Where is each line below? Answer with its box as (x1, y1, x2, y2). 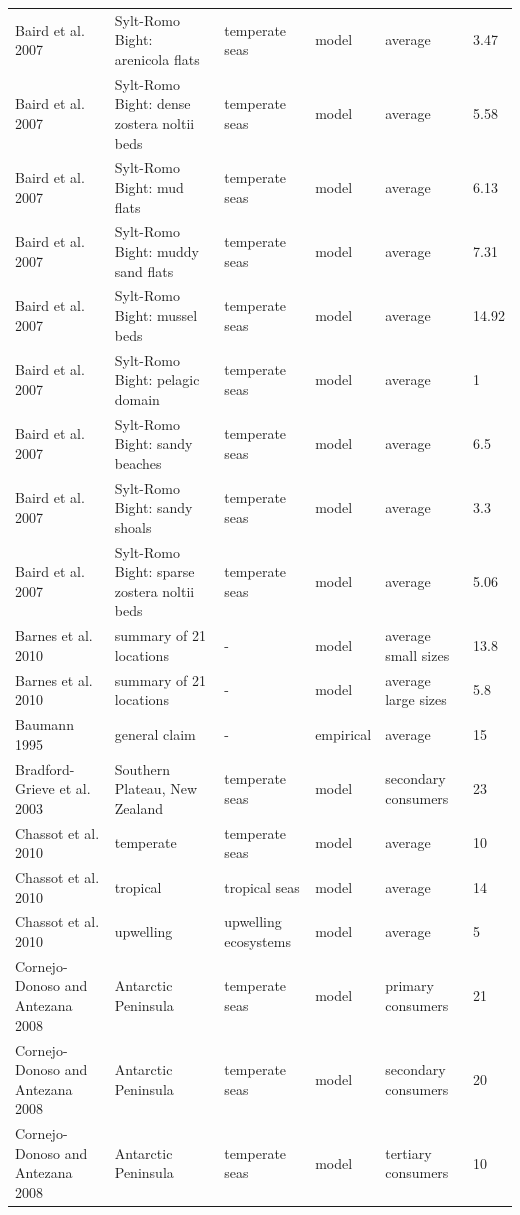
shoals (114, 516, 152, 537)
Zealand (114, 797, 163, 818)
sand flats (114, 260, 174, 281)
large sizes (385, 689, 447, 710)
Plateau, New (114, 778, 198, 799)
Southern (114, 758, 171, 779)
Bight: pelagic (114, 369, 200, 390)
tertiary (385, 1142, 432, 1163)
